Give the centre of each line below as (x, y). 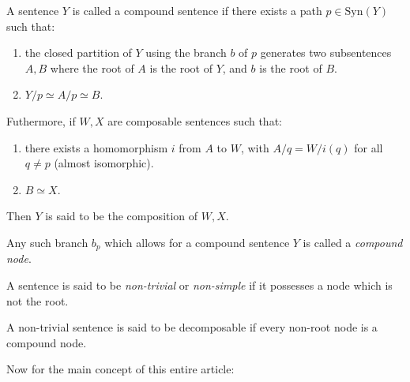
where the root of (92, 67)
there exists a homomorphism (96, 147)
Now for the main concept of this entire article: (120, 369)
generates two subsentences (326, 52)
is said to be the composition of (122, 216)
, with (255, 147)
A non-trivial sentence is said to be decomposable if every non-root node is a (192, 327)
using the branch (186, 52)
